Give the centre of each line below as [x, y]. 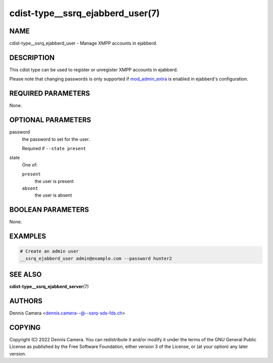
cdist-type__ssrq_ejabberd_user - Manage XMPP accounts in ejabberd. [83, 43]
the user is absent [53, 195]
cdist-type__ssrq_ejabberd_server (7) [49, 287]
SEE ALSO [26, 275]
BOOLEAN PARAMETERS [49, 210]
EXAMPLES [28, 236]
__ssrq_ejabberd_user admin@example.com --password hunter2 [96, 258]
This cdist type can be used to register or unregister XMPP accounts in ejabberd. [94, 70]
